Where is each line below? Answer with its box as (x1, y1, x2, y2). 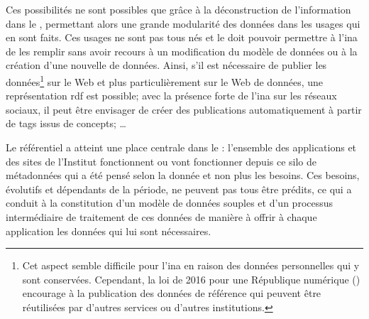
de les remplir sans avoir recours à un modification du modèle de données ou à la (6, 43, 358, 58)
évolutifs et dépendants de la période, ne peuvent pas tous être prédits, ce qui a (6, 181, 352, 196)
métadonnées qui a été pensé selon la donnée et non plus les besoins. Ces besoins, (6, 168, 360, 183)
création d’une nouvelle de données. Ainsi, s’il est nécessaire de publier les (6, 58, 327, 72)
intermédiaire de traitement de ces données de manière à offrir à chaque (6, 209, 317, 224)
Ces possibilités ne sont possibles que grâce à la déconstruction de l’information (6, 2, 351, 16)
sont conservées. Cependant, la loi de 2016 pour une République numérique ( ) (22, 271, 360, 286)
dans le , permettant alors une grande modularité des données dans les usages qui (6, 16, 360, 31)
